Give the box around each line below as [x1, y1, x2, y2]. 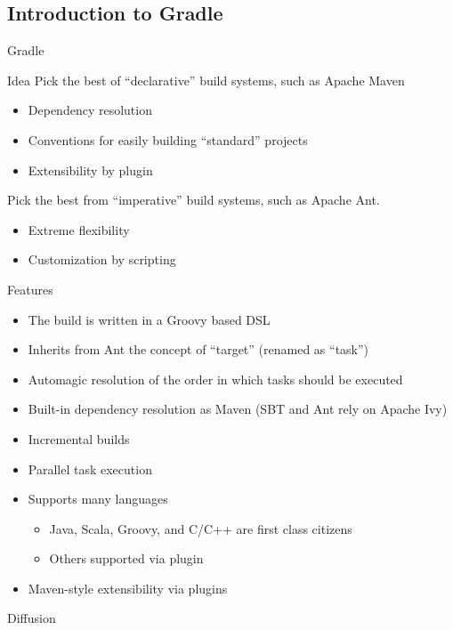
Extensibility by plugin [28, 160, 153, 179]
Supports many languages [28, 489, 168, 508]
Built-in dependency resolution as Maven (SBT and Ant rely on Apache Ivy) [28, 400, 448, 418]
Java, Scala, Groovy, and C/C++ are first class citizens [49, 519, 352, 537]
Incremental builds [28, 429, 130, 448]
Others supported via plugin [49, 549, 204, 568]
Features [7, 279, 53, 298]
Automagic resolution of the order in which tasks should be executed [28, 369, 403, 388]
